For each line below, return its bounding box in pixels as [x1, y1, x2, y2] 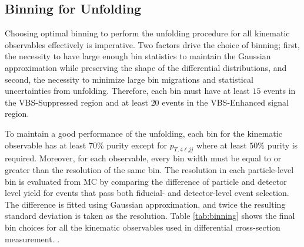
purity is [267, 138, 298, 151]
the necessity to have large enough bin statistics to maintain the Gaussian [5, 50, 271, 62]
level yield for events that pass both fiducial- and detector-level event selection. [5, 187, 289, 199]
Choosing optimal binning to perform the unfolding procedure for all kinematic [5, 27, 290, 39]
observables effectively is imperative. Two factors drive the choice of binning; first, [5, 38, 300, 50]
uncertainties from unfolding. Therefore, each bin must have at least [5, 84, 250, 97]
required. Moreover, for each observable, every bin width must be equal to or [5, 152, 282, 164]
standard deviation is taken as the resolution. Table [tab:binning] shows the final [5, 209, 295, 222]
